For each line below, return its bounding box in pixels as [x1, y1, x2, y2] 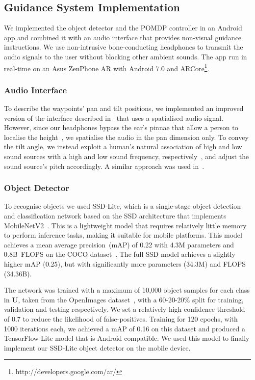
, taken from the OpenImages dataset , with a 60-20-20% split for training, [18, 294, 244, 304]
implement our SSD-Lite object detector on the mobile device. [4, 342, 191, 353]
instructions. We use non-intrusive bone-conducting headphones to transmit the [4, 42, 243, 52]
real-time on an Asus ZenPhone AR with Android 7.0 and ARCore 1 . [4, 61, 209, 73]
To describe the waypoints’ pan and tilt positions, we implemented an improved [4, 103, 244, 113]
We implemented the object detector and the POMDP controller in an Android [4, 23, 242, 33]
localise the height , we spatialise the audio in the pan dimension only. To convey [4, 132, 249, 142]
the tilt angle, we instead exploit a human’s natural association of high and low [4, 141, 242, 152]
